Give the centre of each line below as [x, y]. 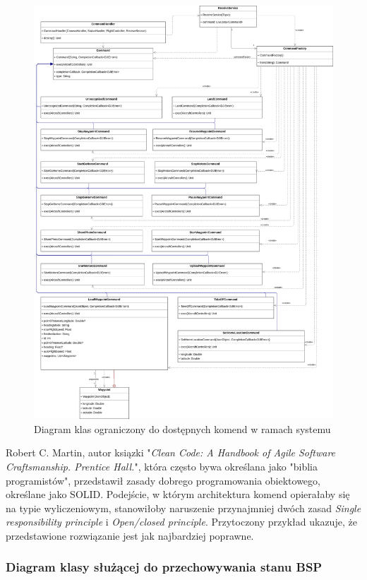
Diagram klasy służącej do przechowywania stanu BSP [164, 567]
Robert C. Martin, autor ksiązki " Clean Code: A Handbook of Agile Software [171, 452]
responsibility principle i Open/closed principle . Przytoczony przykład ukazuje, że [181, 522]
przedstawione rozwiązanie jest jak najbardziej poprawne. [130, 535]
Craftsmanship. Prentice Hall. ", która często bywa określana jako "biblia [162, 466]
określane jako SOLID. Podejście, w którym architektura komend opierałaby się [178, 494]
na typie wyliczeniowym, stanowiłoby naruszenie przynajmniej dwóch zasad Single [183, 508]
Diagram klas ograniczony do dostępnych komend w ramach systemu [182, 428]
